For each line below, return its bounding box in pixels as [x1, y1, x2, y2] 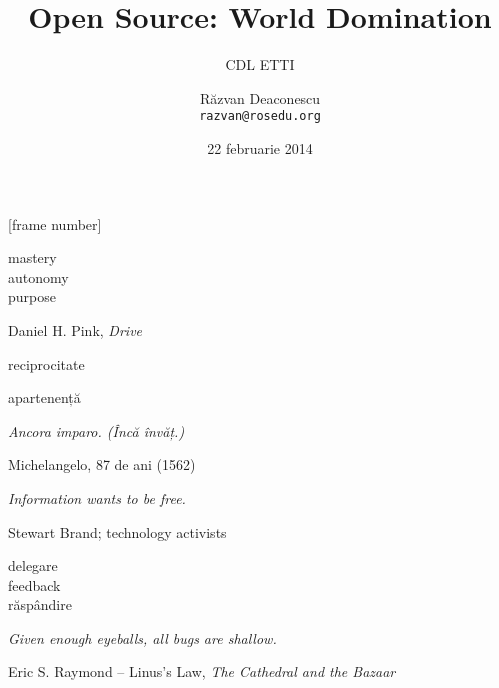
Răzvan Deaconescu [199, 87, 321, 108]
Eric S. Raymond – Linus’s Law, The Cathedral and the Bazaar [8, 661, 396, 682]
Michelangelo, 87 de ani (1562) [8, 454, 196, 475]
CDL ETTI [225, 54, 295, 75]
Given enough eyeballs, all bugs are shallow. [8, 627, 277, 648]
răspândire [8, 594, 72, 615]
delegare [8, 555, 58, 576]
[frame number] [8, 213, 102, 234]
